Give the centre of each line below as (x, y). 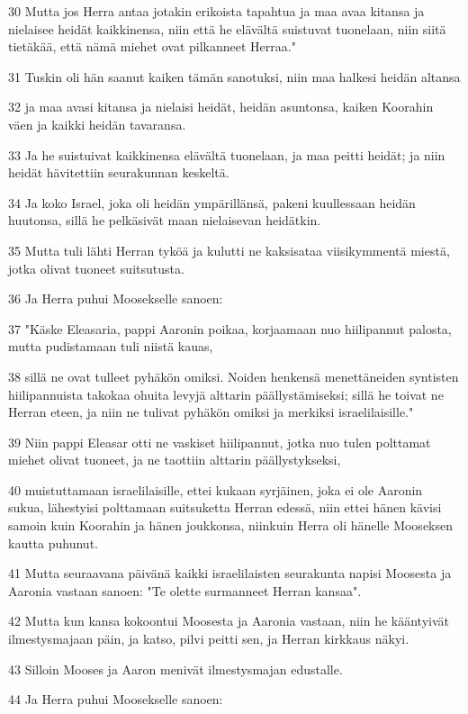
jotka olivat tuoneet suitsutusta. (96, 268)
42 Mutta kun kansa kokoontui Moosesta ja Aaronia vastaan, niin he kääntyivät (229, 621)
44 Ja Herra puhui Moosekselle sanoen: (116, 699)
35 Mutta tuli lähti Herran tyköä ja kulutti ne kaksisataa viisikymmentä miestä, (229, 250)
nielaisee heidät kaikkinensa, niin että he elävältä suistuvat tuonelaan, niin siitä (227, 28)
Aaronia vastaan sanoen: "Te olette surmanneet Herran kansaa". (185, 590)
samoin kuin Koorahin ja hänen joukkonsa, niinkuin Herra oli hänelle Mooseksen (231, 525)
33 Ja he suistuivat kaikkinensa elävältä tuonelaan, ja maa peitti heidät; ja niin (227, 154)
